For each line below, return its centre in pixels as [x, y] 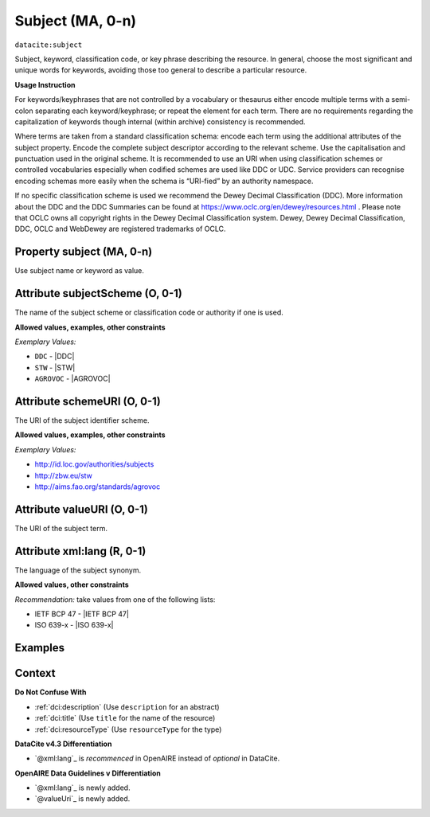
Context [35, 673]
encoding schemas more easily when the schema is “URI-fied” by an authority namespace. [164, 181]
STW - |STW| [55, 367]
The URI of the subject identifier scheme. [82, 420]
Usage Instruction [45, 84]
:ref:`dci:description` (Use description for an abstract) [127, 707]
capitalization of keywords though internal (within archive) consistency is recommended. [160, 121]
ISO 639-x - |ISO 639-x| [74, 625]
